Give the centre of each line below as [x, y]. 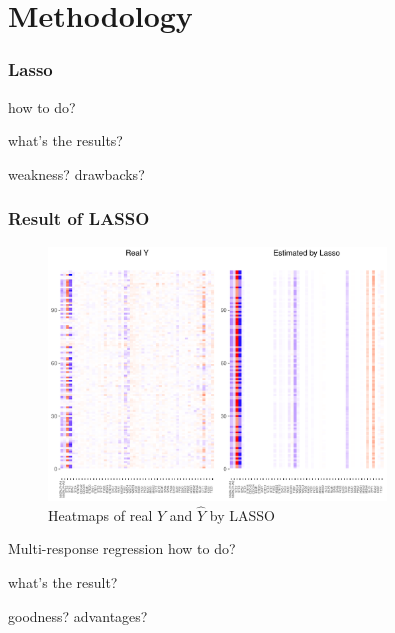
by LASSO [242, 514]
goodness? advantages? [78, 615]
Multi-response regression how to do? [122, 548]
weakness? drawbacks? [76, 173]
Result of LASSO [79, 218]
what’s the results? [65, 140]
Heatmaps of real [100, 514]
